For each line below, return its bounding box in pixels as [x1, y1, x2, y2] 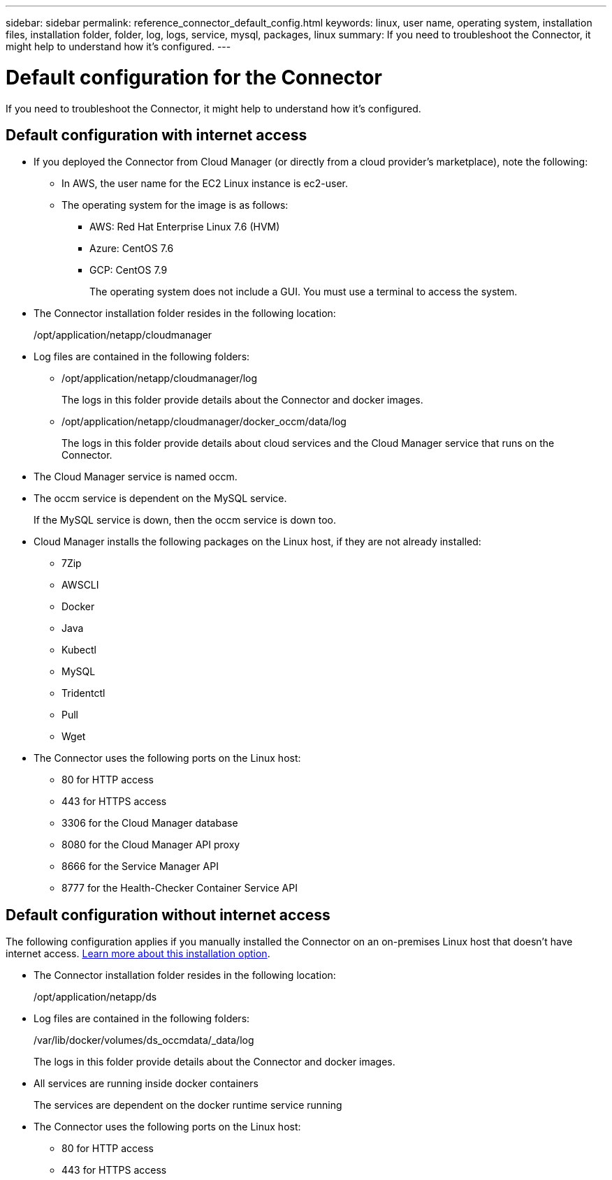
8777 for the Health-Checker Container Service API [61, 882, 298, 894]
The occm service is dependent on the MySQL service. [34, 492, 287, 505]
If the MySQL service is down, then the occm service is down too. [34, 514, 337, 526]
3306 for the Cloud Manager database [61, 817, 238, 829]
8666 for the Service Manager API [61, 860, 219, 873]
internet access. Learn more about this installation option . [6, 947, 270, 960]
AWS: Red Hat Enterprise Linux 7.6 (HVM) [89, 221, 280, 233]
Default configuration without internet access [6, 906, 330, 924]
